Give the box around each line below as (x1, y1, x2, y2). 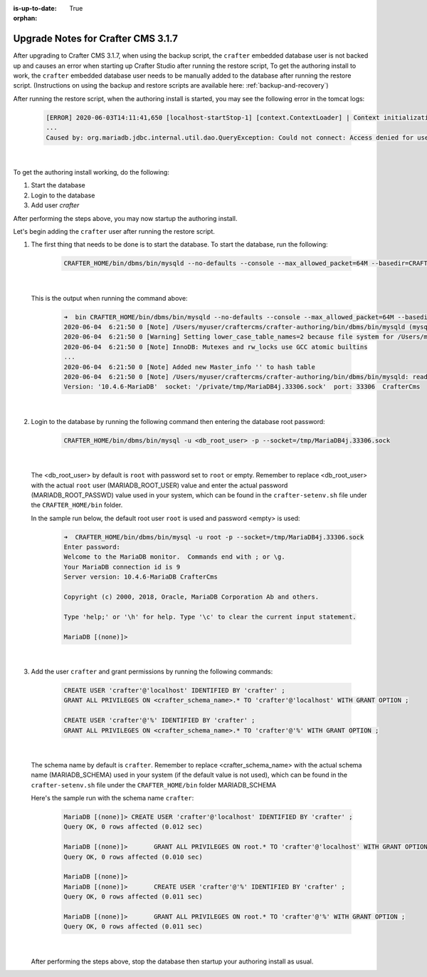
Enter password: (63, 543, 121, 552)
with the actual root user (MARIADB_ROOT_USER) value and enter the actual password (31, 481, 288, 490)
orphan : (13, 14, 38, 23)
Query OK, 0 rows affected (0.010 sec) (63, 852, 203, 861)
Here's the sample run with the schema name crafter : (31, 794, 194, 802)
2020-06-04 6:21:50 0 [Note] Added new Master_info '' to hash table (63, 363, 316, 371)
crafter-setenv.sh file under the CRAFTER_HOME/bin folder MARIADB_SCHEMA (31, 780, 277, 789)
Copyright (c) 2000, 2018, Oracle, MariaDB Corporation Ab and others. (63, 593, 320, 601)
